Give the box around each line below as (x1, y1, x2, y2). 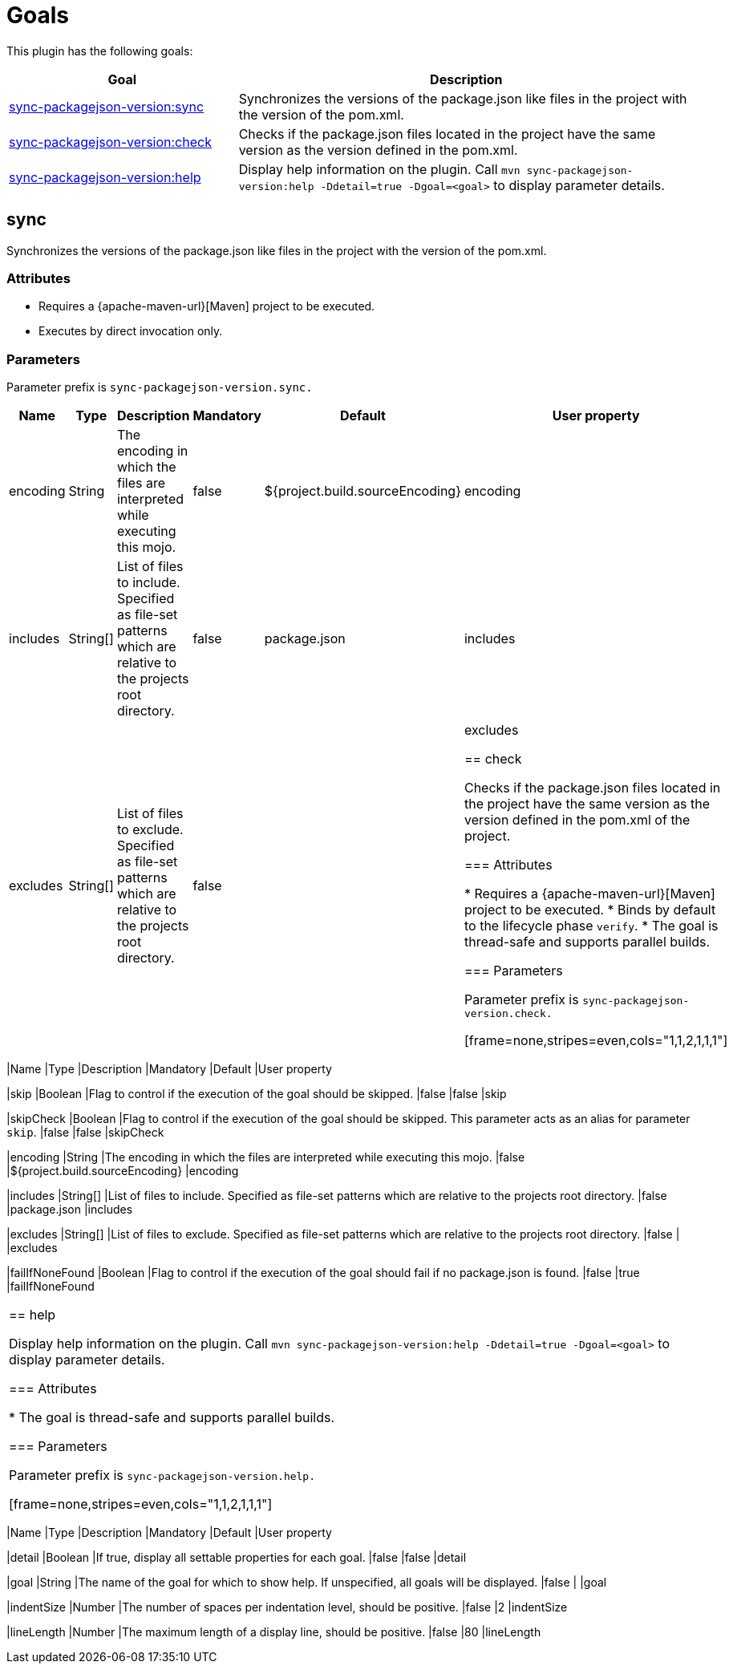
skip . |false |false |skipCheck (6, 1125, 164, 1140)
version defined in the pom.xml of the (464, 812, 690, 829)
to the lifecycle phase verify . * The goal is (464, 918, 719, 934)
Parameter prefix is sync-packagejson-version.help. (9, 1467, 316, 1484)
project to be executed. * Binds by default (464, 902, 716, 918)
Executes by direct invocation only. (38, 324, 223, 338)
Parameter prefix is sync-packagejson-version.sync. (6, 380, 313, 395)
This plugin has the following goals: (6, 43, 193, 58)
